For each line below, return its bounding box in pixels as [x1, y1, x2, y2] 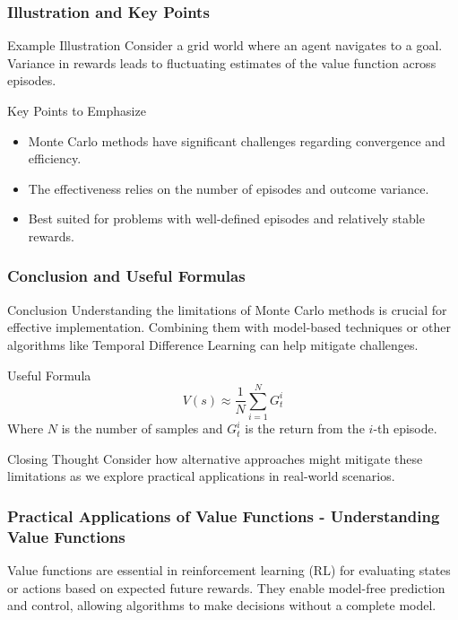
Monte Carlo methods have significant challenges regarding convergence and [28, 131, 445, 150]
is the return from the [245, 419, 365, 438]
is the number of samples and [61, 419, 223, 438]
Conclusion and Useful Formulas [7, 265, 246, 287]
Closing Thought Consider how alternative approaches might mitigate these [7, 449, 423, 467]
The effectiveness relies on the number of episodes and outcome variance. [28, 179, 429, 197]
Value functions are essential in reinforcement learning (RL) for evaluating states [7, 561, 451, 580]
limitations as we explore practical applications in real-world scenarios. [7, 467, 395, 485]
